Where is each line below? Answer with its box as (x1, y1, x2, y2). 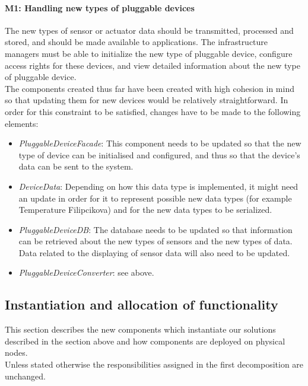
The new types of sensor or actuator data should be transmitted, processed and (5, 24, 294, 36)
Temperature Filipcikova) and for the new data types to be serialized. (18, 203, 272, 216)
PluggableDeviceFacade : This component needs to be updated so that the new (18, 137, 301, 149)
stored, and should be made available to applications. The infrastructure (5, 36, 268, 48)
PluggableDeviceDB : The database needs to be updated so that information (18, 223, 293, 235)
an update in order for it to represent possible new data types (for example (18, 192, 292, 204)
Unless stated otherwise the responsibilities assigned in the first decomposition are (5, 358, 304, 371)
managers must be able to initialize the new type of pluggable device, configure (5, 47, 293, 59)
